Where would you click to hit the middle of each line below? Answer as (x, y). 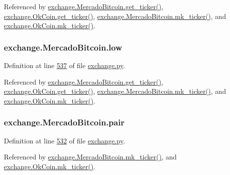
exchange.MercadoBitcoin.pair (64, 122)
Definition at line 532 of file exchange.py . (65, 140)
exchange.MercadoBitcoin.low (63, 47)
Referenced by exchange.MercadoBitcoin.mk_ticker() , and (90, 157)
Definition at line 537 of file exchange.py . (65, 65)
